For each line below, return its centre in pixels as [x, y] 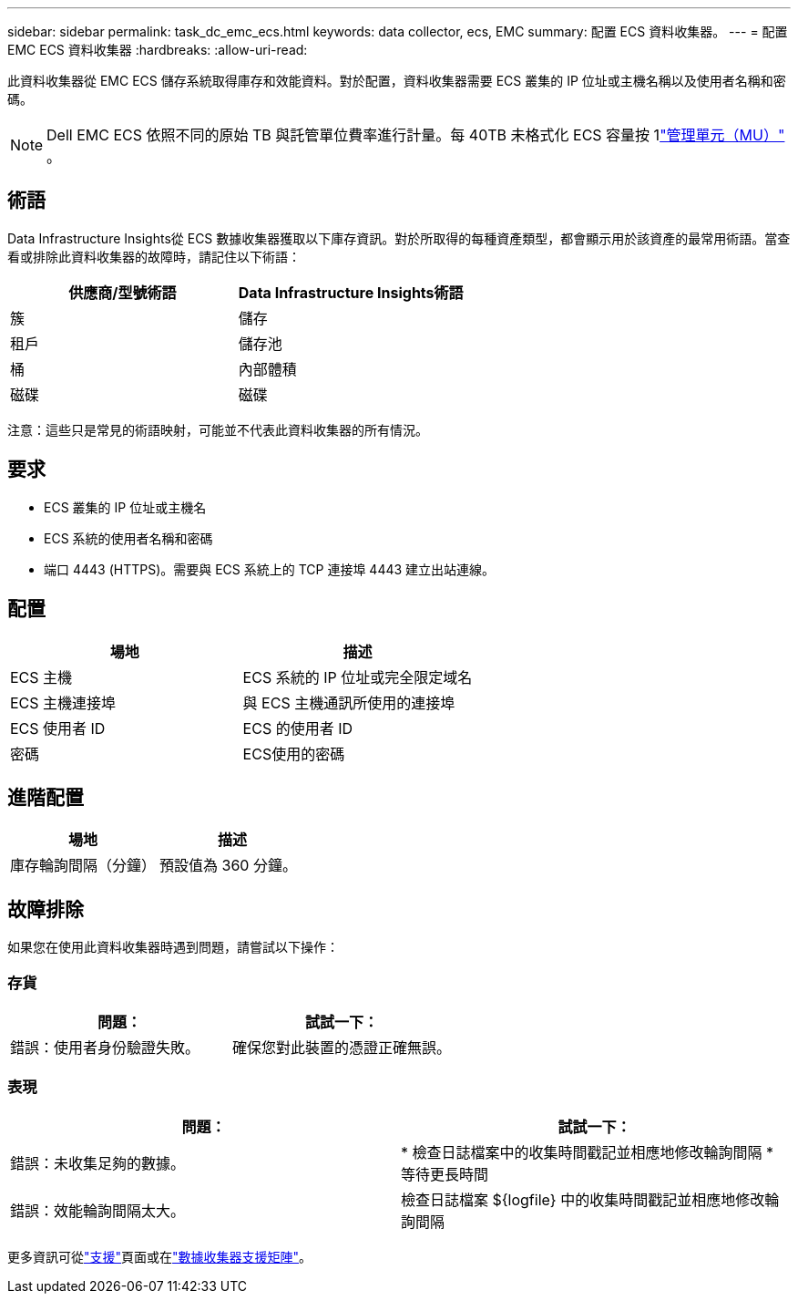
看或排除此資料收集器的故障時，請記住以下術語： [154, 256]
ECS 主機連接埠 [63, 702]
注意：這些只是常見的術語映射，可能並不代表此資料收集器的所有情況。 [218, 429]
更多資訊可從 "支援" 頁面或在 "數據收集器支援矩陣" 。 [160, 1256]
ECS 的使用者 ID [298, 728]
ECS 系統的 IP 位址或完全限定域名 [358, 677]
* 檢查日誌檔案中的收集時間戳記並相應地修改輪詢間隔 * [588, 1152]
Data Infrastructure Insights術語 [351, 292]
